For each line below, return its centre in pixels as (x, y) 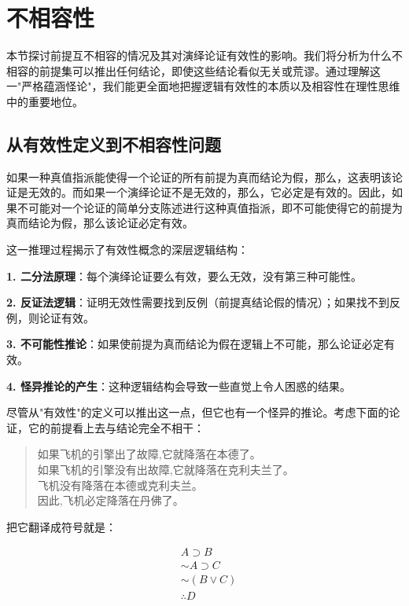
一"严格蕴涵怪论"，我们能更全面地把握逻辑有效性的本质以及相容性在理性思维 (203, 86)
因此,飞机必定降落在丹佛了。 (111, 500)
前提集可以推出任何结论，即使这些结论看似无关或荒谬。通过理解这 (210, 70)
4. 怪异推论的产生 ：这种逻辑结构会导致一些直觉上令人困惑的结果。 (179, 386)
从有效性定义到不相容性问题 (114, 143)
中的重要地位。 (45, 101)
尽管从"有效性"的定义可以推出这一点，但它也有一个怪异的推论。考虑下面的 (198, 412)
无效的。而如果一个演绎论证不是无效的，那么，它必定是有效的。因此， (210, 192)
